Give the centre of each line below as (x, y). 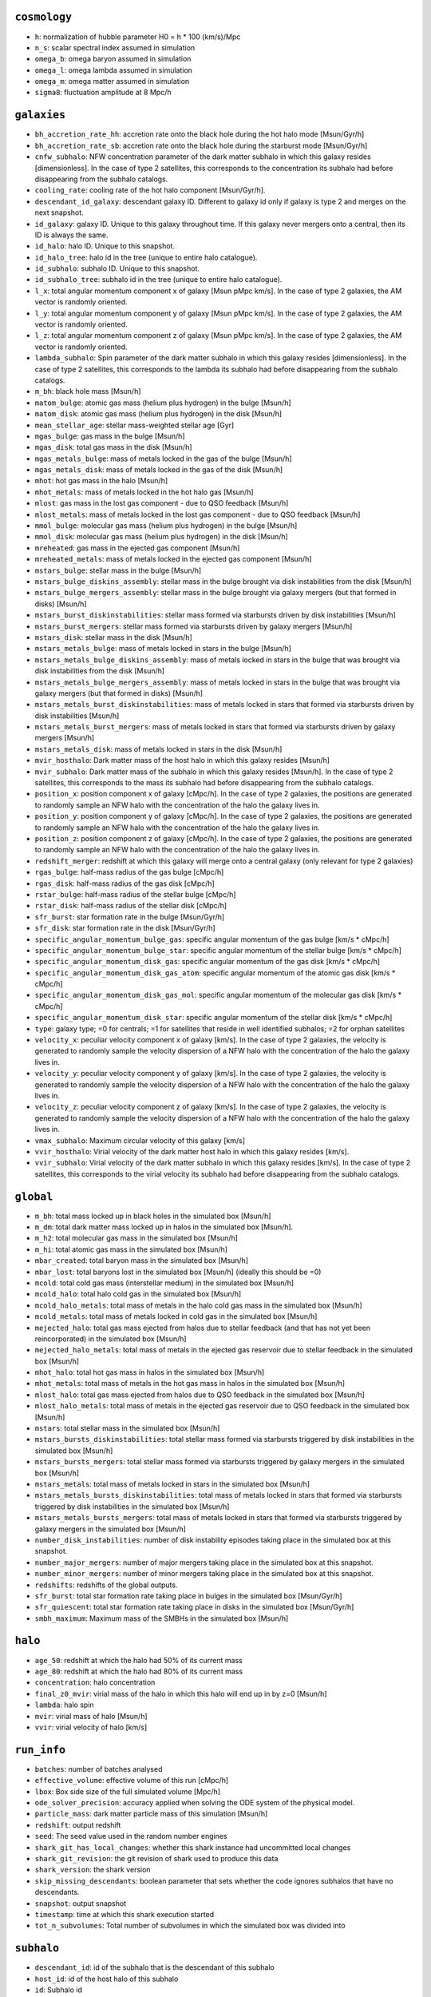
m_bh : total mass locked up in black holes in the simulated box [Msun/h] (153, 1216)
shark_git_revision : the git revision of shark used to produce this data (156, 1858)
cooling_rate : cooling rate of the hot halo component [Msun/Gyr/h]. (150, 190)
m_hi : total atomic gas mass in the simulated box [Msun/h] (131, 1249)
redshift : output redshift (78, 1824)
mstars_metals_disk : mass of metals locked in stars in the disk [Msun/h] (158, 749)
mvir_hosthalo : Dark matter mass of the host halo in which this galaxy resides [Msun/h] (182, 760)
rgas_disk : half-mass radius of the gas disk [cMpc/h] (125, 883)
